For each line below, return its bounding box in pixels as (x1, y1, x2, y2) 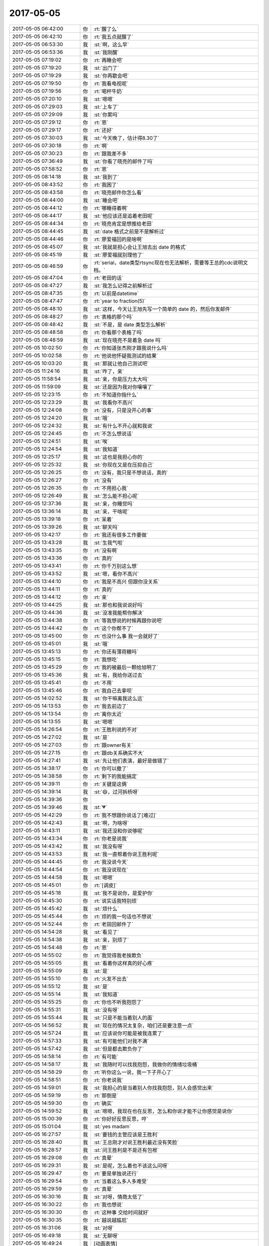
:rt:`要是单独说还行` (93, 1170, 138, 1177)
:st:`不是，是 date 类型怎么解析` (93, 321, 167, 328)
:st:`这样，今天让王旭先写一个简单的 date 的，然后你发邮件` (93, 306, 232, 312)
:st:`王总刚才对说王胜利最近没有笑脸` (93, 1139, 179, 1146)
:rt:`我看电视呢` (93, 80, 129, 87)
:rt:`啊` (93, 142, 109, 149)
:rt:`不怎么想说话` (93, 430, 134, 437)
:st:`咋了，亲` (93, 368, 124, 375)
